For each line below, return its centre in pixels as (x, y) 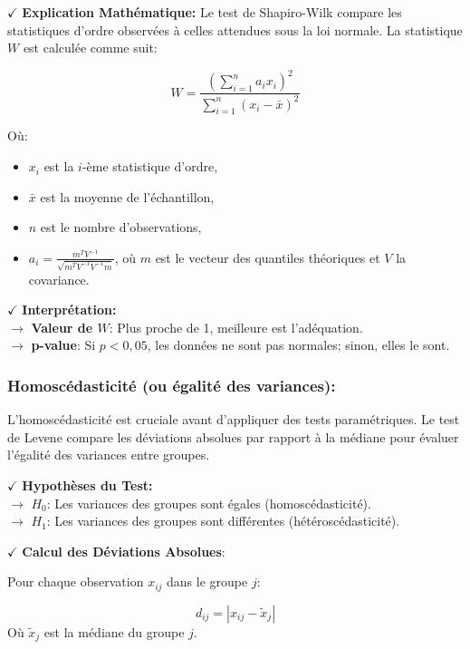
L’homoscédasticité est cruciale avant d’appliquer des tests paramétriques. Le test (234, 419)
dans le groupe (207, 581)
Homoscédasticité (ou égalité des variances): (172, 385)
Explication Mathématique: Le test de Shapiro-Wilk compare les (212, 12)
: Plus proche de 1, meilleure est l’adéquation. (236, 327)
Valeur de (62, 327)
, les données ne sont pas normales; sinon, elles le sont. (298, 345)
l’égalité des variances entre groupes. (109, 455)
